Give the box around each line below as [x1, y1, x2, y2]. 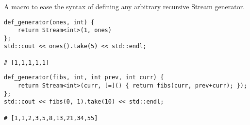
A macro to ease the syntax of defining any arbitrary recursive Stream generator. [4, 1, 245, 11]
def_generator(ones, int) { [4, 18, 95, 26]
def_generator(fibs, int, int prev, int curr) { [4, 74, 164, 81]
